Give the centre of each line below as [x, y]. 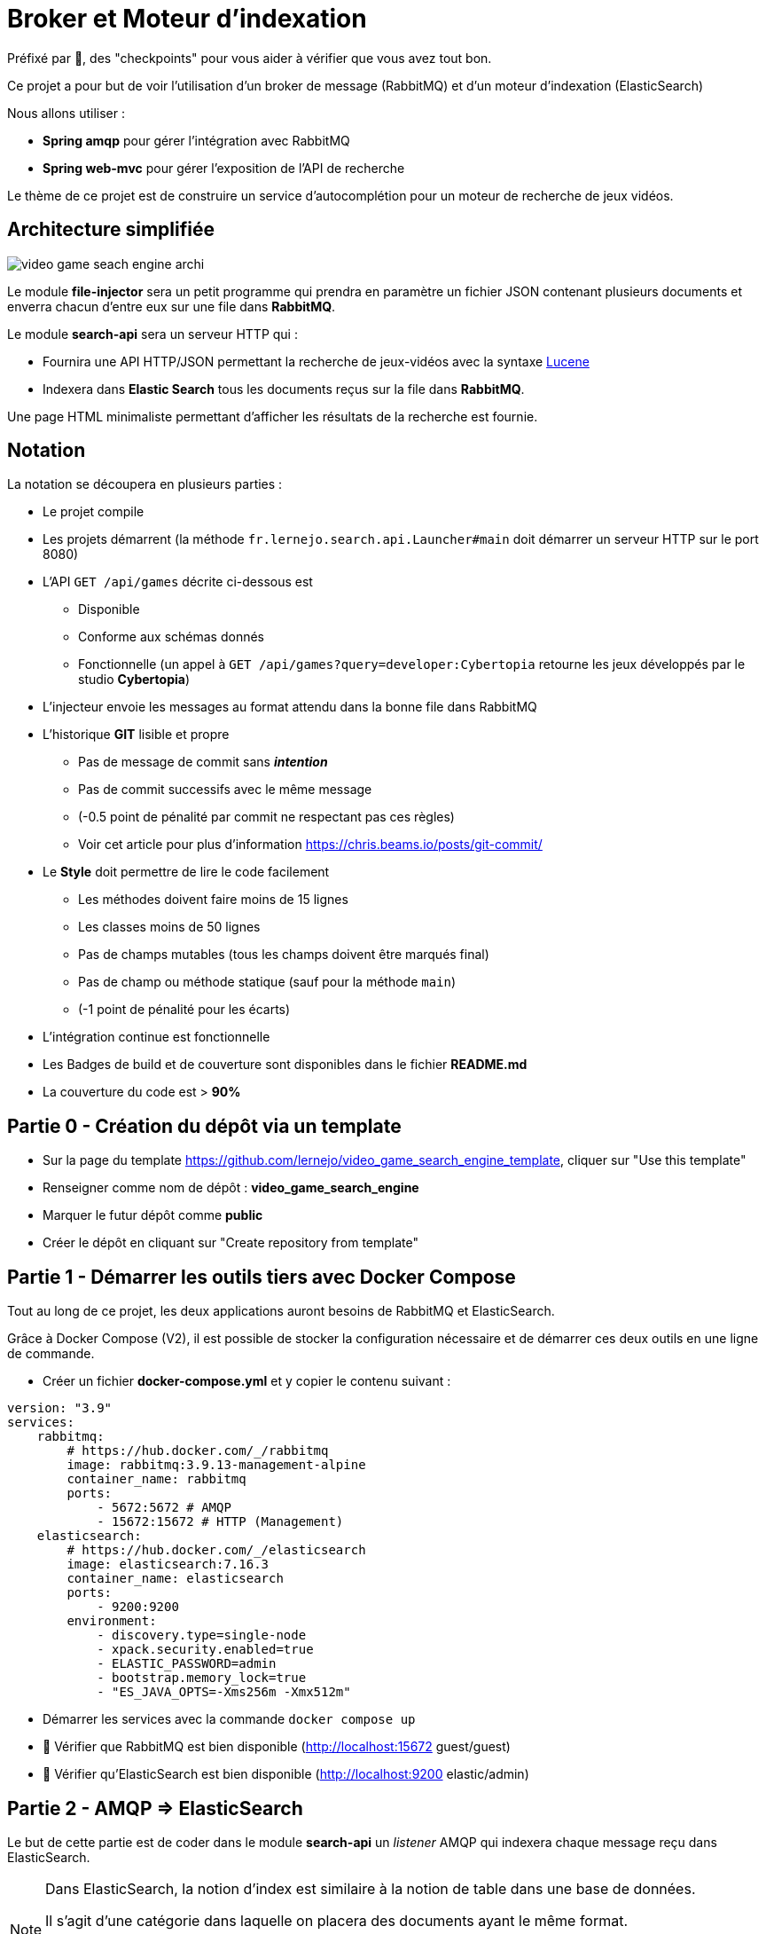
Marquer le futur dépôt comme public [153, 1215]
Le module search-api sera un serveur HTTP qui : [152, 334]
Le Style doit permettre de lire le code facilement [186, 872]
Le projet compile [94, 512]
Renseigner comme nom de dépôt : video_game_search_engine [231, 1188]
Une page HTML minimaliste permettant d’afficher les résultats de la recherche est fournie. [273, 416]
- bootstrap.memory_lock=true [202, 1678]
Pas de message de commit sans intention [203, 762]
